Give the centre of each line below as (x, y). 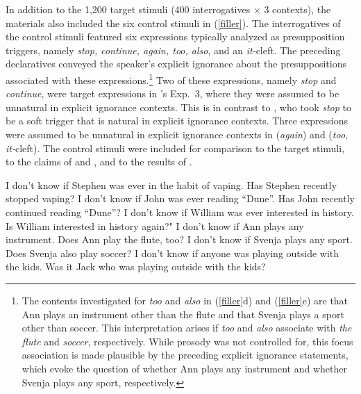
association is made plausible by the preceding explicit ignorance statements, (185, 355)
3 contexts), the (297, 9)
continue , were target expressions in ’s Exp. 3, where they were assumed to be (173, 93)
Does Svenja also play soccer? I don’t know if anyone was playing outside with (173, 253)
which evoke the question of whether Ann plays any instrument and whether (184, 368)
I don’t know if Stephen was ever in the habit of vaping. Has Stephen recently (171, 184)
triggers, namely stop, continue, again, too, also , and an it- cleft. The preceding (173, 50)
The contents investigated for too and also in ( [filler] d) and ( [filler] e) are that (185, 300)
